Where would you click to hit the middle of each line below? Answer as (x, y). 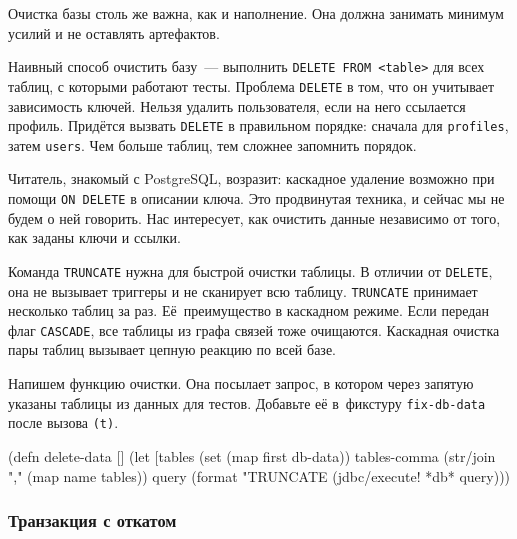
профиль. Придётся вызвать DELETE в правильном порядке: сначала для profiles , (258, 125)
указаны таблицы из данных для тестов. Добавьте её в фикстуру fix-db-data (247, 402)
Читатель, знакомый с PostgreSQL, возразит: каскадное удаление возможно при (251, 178)
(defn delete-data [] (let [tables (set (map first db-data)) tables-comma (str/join (252, 455)
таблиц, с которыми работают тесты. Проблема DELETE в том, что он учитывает (251, 85)
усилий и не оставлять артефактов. (114, 32)
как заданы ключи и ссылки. (94, 237)
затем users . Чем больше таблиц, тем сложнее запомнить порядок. (212, 144)
